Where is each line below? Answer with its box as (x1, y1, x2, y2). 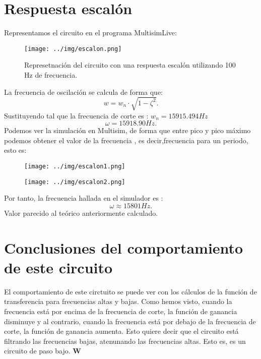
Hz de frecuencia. (24, 69, 78, 80)
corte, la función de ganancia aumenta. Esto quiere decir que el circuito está (4, 326, 239, 336)
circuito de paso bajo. (4, 345, 71, 356)
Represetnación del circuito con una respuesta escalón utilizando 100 (24, 59, 236, 70)
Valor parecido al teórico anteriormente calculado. (4, 207, 158, 218)
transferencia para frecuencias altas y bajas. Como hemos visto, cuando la (4, 296, 232, 307)
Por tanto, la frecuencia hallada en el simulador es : (4, 193, 163, 203)
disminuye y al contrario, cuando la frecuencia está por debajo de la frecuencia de (4, 316, 256, 326)
